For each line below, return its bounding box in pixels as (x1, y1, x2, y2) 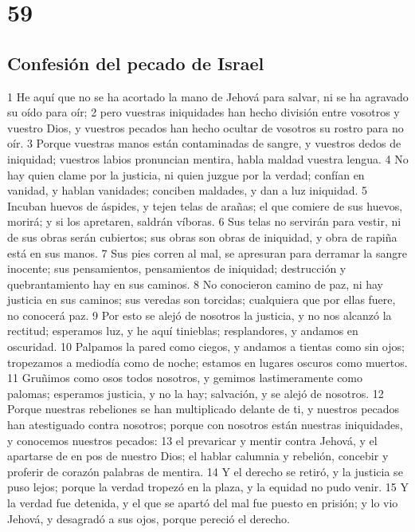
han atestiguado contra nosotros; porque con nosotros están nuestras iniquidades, (7, 416, 403, 433)
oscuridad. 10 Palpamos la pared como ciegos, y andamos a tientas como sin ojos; (7, 338, 405, 355)
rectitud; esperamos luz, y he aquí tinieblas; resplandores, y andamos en (7, 322, 358, 339)
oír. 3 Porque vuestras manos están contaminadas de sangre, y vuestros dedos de (7, 135, 401, 152)
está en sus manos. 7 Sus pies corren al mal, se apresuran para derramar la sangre (7, 244, 407, 261)
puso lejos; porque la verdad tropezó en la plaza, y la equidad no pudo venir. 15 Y (7, 479, 409, 495)
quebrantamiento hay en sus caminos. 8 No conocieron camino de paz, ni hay (7, 275, 384, 292)
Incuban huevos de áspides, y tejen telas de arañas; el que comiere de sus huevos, (7, 197, 403, 214)
